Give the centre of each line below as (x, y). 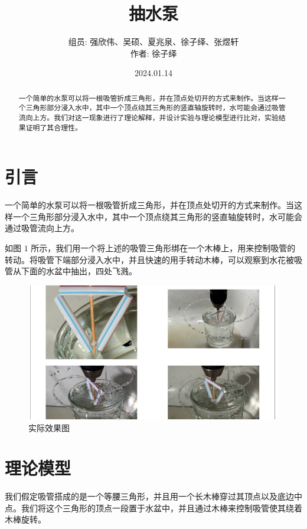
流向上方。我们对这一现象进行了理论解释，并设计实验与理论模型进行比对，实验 (148, 118)
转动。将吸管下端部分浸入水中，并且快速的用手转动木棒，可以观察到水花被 (149, 259)
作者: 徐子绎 (153, 53)
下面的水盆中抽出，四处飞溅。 (79, 271)
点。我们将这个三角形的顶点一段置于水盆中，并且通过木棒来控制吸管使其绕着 (153, 507)
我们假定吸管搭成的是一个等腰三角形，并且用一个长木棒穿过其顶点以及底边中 (153, 496)
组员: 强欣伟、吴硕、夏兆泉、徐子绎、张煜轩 (153, 42)
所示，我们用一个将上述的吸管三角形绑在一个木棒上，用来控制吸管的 (163, 248)
